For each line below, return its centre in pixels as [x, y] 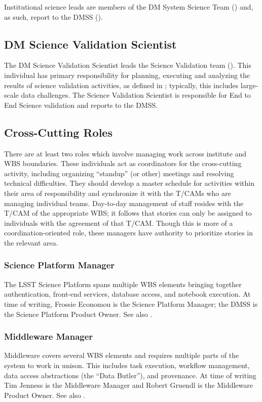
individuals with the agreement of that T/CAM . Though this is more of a [119, 223]
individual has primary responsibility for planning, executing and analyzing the [127, 75]
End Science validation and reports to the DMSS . [81, 105]
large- [249, 85]
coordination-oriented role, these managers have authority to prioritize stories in [129, 233]
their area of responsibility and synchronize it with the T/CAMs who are [118, 193]
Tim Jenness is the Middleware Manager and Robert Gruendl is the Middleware [128, 385]
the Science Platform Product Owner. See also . [78, 314]
